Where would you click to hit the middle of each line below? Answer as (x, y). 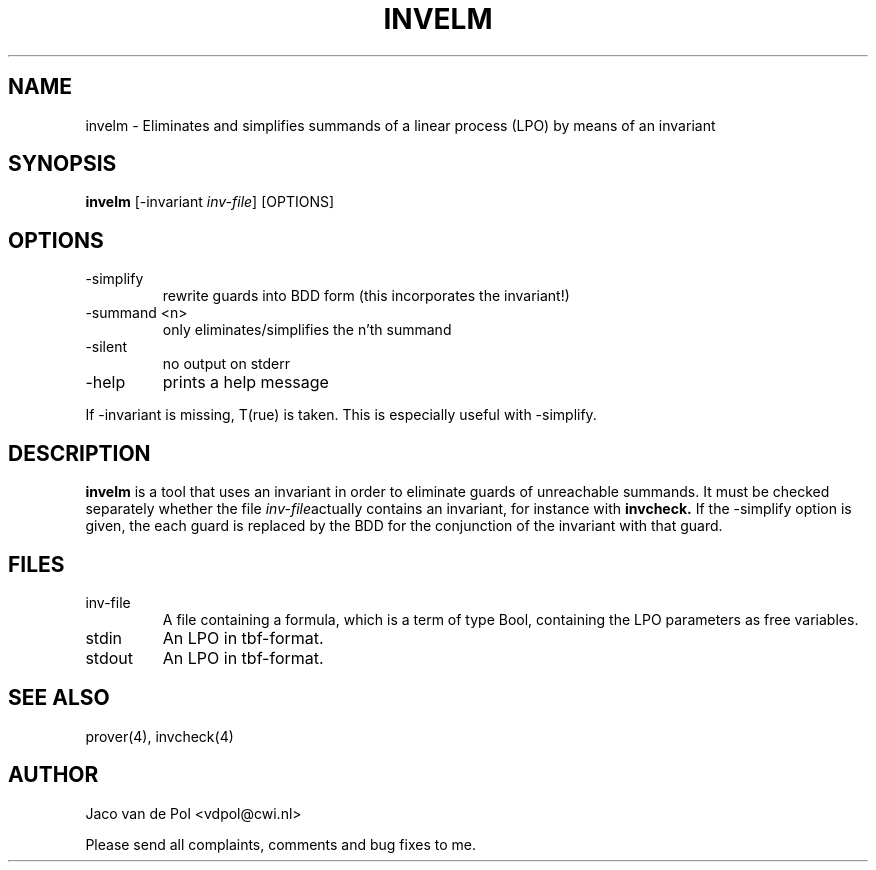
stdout (109, 657)
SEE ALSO (59, 698)
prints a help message (245, 382)
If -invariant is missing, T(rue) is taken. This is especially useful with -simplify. (341, 415)
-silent (106, 347)
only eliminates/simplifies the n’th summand (307, 330)
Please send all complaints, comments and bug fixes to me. (280, 844)
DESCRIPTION (79, 453)
